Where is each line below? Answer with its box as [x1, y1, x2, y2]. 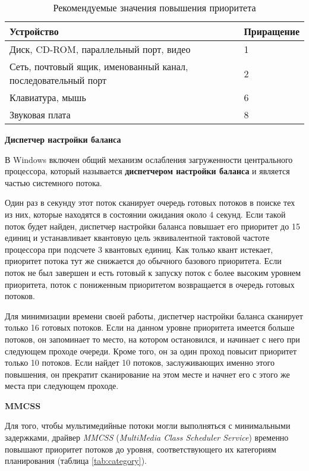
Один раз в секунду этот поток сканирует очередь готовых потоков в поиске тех [5, 196, 295, 209]
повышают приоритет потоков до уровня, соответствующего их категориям [5, 442, 276, 455]
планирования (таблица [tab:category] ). [5, 454, 147, 467]
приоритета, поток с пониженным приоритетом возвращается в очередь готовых [5, 278, 295, 290]
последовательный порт [10, 73, 107, 87]
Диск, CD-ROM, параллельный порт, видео [10, 42, 191, 56]
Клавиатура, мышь [10, 90, 86, 104]
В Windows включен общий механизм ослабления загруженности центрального [5, 153, 293, 165]
